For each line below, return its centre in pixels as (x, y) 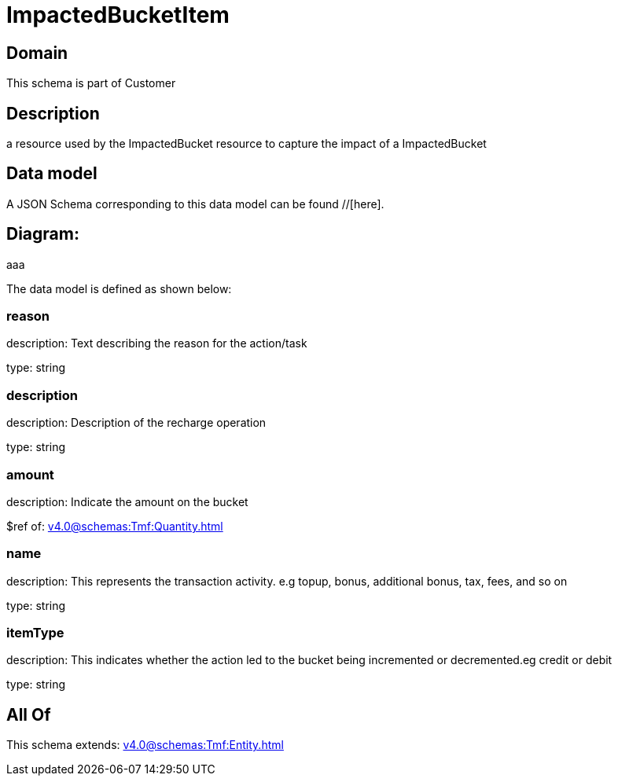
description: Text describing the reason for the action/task (157, 343)
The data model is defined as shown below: (119, 288)
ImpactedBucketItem (118, 15)
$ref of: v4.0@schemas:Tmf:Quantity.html (115, 526)
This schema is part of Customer (91, 83)
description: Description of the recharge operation (136, 423)
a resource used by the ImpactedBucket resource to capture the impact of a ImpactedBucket (246, 144)
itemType (35, 633)
